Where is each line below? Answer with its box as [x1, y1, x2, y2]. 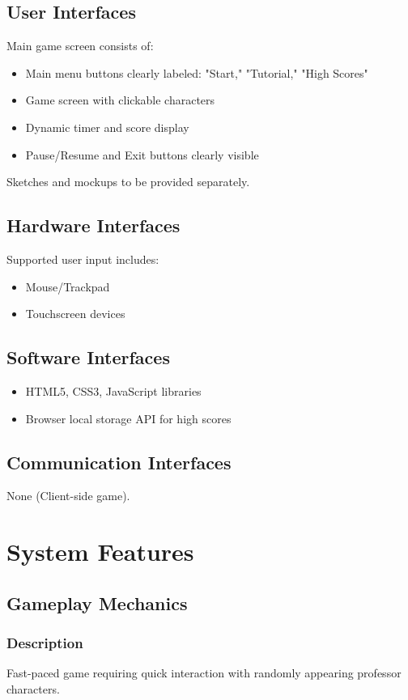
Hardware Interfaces [6, 213, 181, 238]
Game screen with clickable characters [25, 91, 215, 108]
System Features [6, 535, 194, 568]
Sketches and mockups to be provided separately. [6, 173, 250, 190]
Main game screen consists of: [6, 37, 154, 54]
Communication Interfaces [6, 449, 232, 474]
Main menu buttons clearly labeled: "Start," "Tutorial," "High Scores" [25, 64, 368, 81]
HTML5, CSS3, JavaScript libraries [25, 382, 202, 399]
